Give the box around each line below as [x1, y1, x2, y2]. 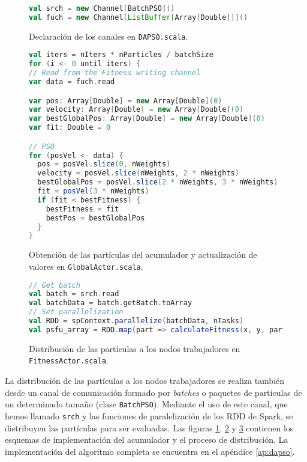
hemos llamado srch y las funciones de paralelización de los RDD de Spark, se [5, 409, 293, 422]
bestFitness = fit [46, 204, 119, 213]
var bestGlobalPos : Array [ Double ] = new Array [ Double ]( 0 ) [29, 114, 265, 123]
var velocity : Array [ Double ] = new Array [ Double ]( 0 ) [29, 105, 244, 114]
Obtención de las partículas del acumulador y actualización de [29, 248, 257, 261]
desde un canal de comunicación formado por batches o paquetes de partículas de [5, 386, 302, 398]
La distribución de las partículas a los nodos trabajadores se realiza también [5, 374, 285, 387]
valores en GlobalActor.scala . [29, 260, 143, 272]
